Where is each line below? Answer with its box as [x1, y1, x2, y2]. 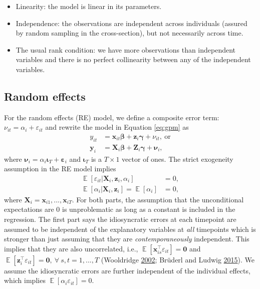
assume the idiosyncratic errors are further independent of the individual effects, [4, 265, 250, 275]
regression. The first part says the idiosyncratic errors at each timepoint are [4, 214, 236, 224]
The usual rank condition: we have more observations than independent [16, 44, 236, 55]
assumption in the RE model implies [4, 163, 116, 174]
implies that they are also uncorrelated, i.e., [4, 243, 138, 253]
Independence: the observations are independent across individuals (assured [16, 18, 247, 28]
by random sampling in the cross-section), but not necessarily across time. [16, 28, 243, 38]
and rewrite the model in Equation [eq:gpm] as [45, 122, 189, 132]
